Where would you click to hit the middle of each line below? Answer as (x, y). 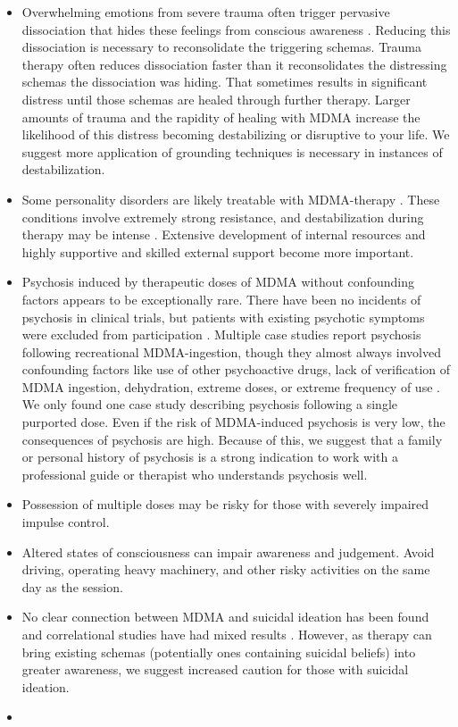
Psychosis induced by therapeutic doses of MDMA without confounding (218, 282)
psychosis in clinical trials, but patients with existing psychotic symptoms (223, 317)
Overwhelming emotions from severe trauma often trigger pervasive (206, 12)
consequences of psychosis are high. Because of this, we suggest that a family (232, 439)
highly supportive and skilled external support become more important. (218, 251)
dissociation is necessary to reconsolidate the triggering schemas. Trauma (222, 47)
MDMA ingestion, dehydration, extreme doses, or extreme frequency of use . (231, 386)
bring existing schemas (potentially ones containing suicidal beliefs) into (219, 652)
